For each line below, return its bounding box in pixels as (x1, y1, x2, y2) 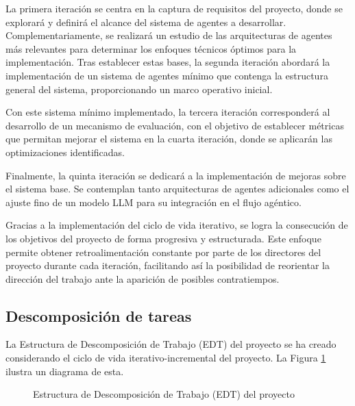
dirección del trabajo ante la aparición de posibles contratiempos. (5, 271, 280, 286)
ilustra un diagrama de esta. (5, 364, 124, 378)
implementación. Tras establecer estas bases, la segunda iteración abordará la (5, 55, 330, 69)
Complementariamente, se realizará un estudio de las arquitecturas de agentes (5, 28, 332, 42)
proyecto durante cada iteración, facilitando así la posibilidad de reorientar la (5, 258, 330, 272)
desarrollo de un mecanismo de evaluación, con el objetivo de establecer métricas (5, 118, 344, 132)
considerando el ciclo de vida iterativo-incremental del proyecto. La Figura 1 (5, 351, 326, 365)
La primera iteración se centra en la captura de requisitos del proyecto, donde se (5, 1, 343, 15)
